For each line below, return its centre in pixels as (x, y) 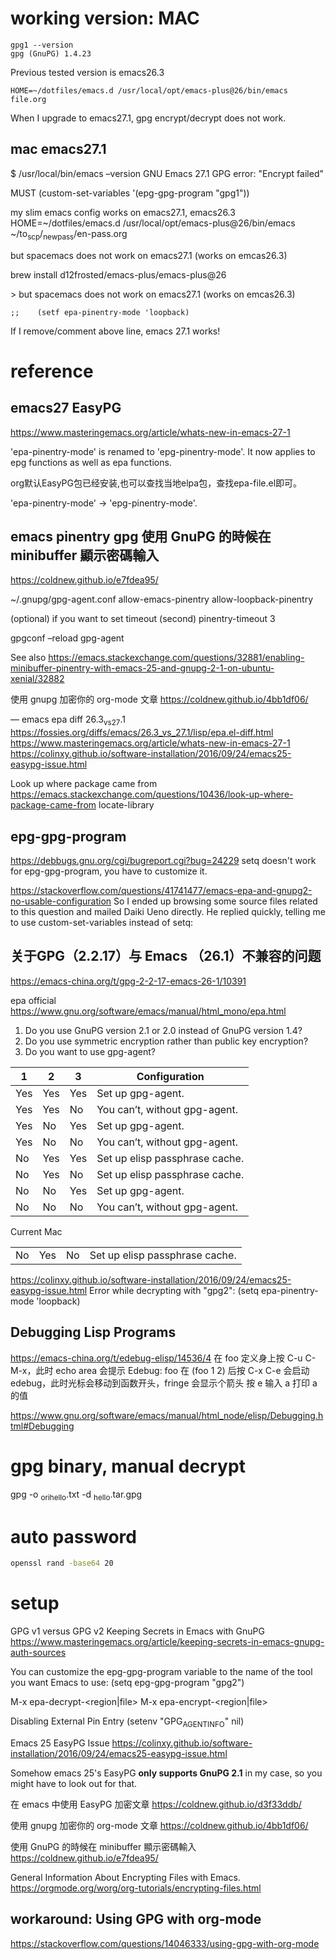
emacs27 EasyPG (66, 408)
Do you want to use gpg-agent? (90, 1051)
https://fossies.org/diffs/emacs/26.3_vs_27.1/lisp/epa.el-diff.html (142, 733)
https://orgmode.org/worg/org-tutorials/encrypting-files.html (136, 1888)
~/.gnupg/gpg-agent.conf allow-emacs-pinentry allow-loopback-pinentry (162, 599)
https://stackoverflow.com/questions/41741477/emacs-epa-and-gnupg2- (161, 890)
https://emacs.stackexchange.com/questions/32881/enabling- (176, 658)
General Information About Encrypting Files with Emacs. (125, 1877)
